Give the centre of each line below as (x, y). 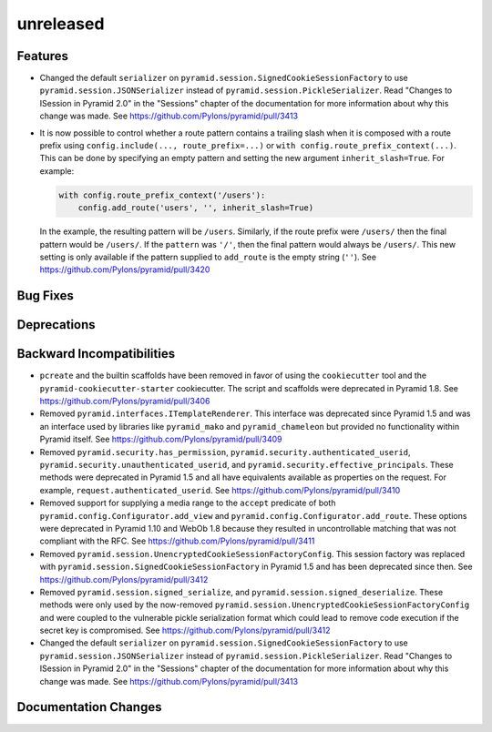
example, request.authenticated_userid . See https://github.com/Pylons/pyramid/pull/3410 (220, 490)
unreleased (61, 24)
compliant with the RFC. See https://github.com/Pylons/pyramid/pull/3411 (177, 541)
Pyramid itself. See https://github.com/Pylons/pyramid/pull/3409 (161, 439)
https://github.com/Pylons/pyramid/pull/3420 (125, 269)
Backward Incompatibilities (96, 354)
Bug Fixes (46, 296)
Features (42, 56)
